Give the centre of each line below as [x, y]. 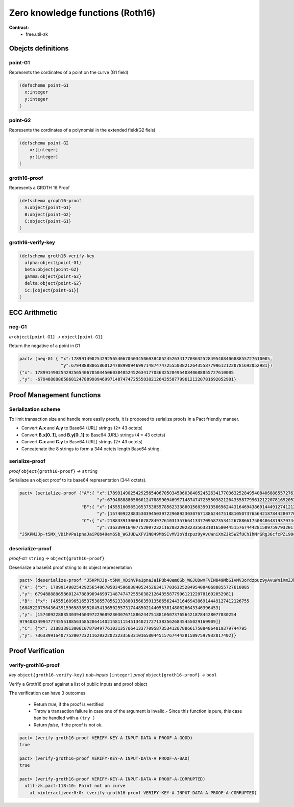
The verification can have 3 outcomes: [48, 693]
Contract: [19, 27]
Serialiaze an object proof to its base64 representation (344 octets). [78, 480]
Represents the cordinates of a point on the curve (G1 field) [69, 72]
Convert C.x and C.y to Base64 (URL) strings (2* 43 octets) [82, 442]
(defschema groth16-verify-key [57, 256]
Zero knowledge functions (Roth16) [82, 13]
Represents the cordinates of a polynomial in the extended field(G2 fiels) [82, 130]
